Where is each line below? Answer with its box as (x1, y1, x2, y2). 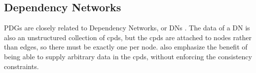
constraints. (4, 61, 39, 71)
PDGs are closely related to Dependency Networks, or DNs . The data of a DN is (4, 23, 250, 33)
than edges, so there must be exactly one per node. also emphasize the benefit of (4, 42, 248, 52)
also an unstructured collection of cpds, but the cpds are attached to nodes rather (4, 32, 252, 42)
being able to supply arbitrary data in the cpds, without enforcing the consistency (4, 51, 252, 61)
